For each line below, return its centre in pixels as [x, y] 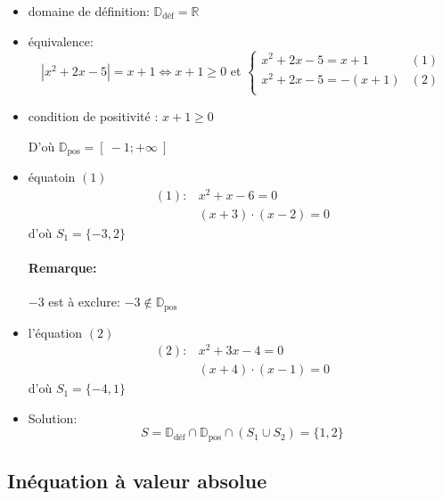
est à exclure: [84, 302]
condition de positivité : [93, 115]
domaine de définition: [89, 11]
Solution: [53, 417]
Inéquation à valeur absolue [137, 481]
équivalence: [61, 41]
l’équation [55, 332]
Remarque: [62, 267]
